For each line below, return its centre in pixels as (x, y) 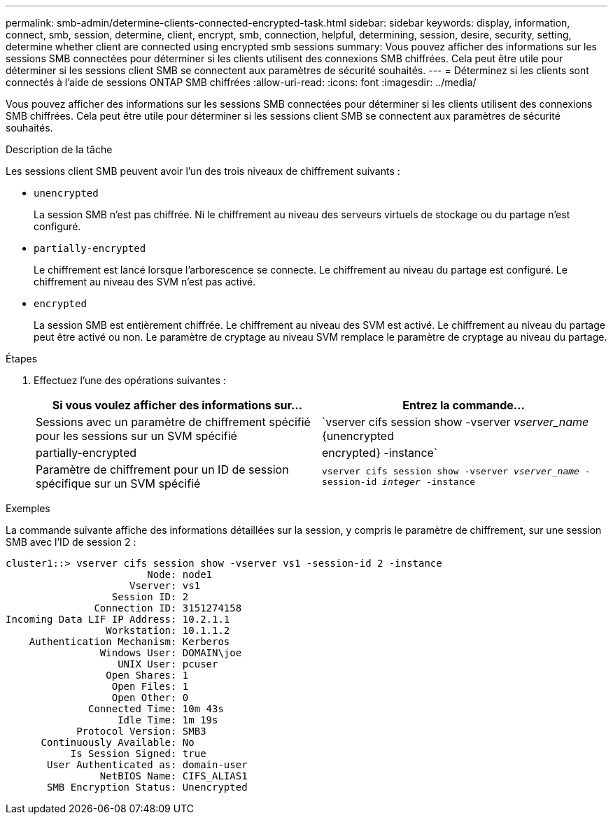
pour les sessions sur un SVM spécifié (136, 436)
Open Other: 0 (150, 698)
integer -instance (429, 482)
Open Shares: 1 (147, 675)
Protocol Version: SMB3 (141, 731)
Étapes (22, 359)
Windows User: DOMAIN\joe (171, 653)
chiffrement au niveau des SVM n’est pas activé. (145, 282)
